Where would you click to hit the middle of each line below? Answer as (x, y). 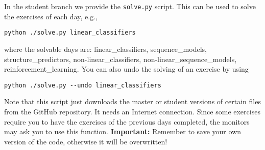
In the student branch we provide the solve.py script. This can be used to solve (130, 6)
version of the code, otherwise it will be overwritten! (86, 141)
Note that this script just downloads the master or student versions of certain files (132, 101)
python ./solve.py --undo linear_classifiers (83, 85)
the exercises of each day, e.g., (51, 16)
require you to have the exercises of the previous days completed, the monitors (127, 121)
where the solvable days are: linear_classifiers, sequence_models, (105, 49)
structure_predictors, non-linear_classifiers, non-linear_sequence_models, (121, 59)
